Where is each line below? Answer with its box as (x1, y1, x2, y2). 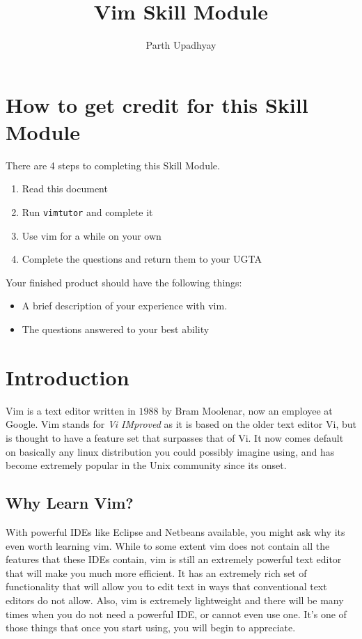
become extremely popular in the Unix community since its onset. (6, 458, 287, 472)
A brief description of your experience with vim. (22, 298, 228, 313)
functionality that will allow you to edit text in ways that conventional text (6, 579, 327, 594)
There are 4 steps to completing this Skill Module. (6, 157, 220, 172)
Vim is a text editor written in (6, 403, 136, 417)
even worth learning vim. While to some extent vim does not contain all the (6, 538, 330, 553)
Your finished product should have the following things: (6, 275, 242, 289)
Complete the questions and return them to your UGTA (22, 252, 262, 266)
